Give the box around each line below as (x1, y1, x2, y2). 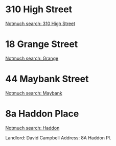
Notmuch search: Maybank (5, 90, 62, 96)
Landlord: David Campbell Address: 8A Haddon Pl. (5, 134, 111, 141)
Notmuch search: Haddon (5, 125, 60, 131)
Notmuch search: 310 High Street (5, 20, 76, 27)
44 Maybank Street (5, 73, 89, 85)
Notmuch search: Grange (5, 55, 59, 61)
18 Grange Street (5, 38, 78, 50)
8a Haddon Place (5, 108, 79, 119)
